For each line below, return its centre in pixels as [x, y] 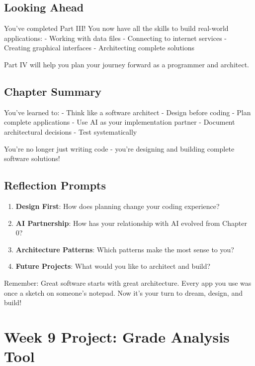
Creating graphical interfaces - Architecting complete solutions [99, 48]
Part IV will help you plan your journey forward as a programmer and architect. [127, 64]
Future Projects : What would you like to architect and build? [113, 266]
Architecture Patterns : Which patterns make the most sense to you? [125, 249]
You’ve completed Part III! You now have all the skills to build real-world [116, 28]
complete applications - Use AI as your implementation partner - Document [120, 122]
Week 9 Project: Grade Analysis [117, 336]
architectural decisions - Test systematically [71, 131]
